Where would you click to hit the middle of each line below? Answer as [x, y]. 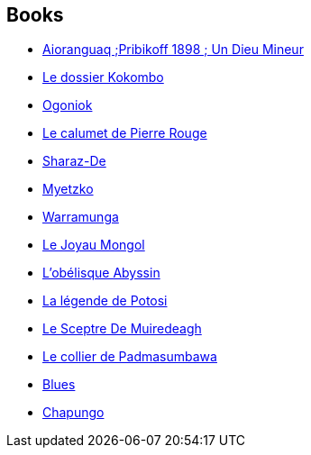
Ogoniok [68, 105]
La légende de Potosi [105, 301]
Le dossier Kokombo [103, 77]
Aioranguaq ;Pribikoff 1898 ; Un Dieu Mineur [173, 50]
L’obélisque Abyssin [101, 273]
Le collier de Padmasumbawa [130, 357]
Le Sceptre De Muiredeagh [122, 329]
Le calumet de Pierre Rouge [125, 133]
